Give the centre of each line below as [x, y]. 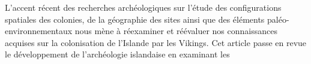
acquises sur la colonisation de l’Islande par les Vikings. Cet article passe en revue [156, 42]
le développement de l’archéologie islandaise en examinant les [117, 54]
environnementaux [39, 31]
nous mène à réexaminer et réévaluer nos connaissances [176, 31]
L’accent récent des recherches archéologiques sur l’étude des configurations [143, 7]
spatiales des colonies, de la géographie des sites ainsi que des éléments [135, 19]
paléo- [278, 19]
